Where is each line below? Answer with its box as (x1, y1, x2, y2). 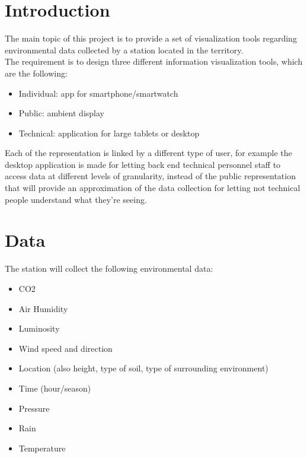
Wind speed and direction (18, 342, 113, 354)
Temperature (18, 441, 66, 454)
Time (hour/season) (18, 381, 91, 394)
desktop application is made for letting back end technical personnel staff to (5, 158, 281, 170)
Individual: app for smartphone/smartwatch (18, 87, 178, 99)
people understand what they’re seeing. (5, 193, 147, 205)
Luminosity (18, 322, 60, 335)
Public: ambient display (18, 107, 104, 119)
